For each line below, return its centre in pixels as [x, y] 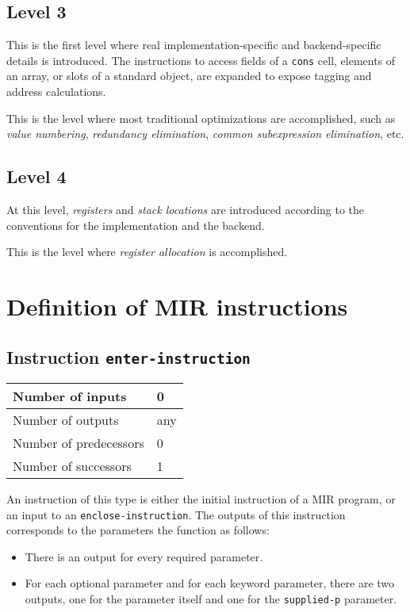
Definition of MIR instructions [177, 306]
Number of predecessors [79, 442]
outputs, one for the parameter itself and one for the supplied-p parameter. [211, 599]
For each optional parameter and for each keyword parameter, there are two [210, 583]
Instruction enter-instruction [128, 356]
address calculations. [56, 92]
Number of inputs [70, 396]
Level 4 [36, 176]
